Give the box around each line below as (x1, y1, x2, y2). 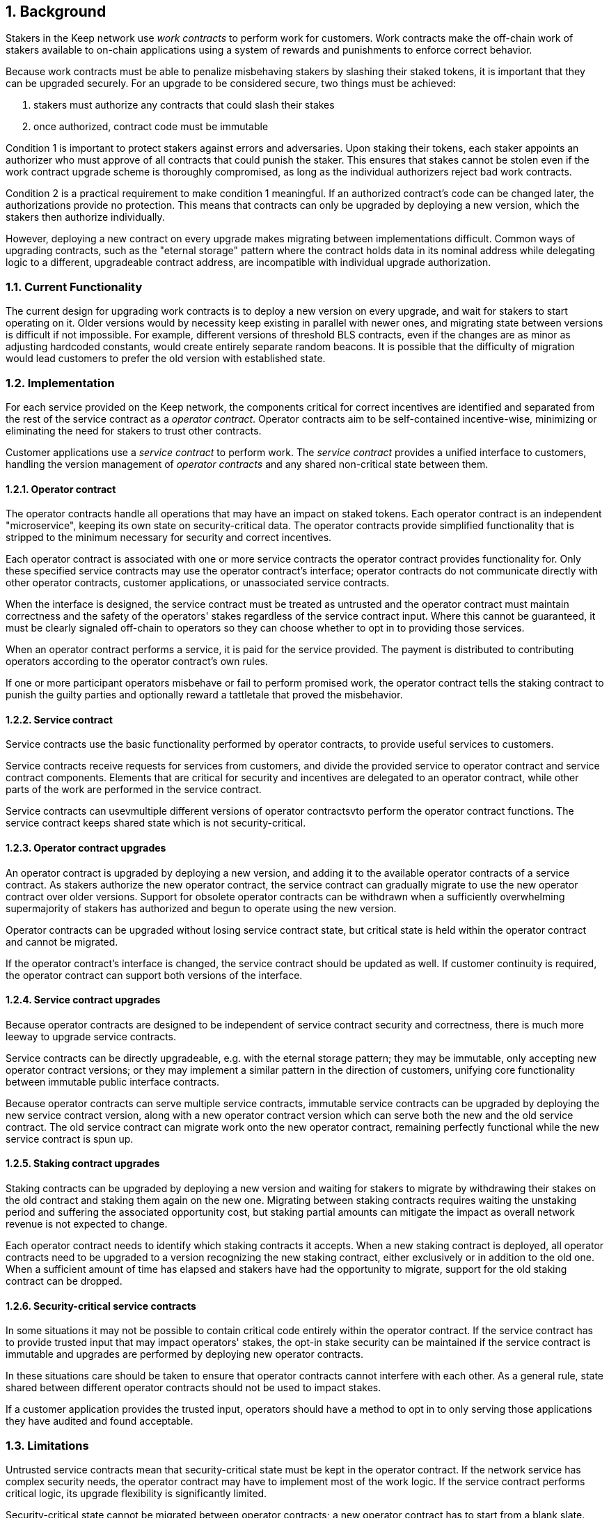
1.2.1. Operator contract (6, 483, 116, 495)
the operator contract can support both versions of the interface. (6, 969, 303, 981)
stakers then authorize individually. (6, 211, 165, 224)
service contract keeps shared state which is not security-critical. (6, 817, 306, 829)
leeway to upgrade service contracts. (6, 1030, 177, 1042)
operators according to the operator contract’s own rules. (6, 655, 268, 668)
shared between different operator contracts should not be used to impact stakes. (6, 1382, 381, 1394)
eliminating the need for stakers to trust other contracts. (6, 424, 262, 437)
